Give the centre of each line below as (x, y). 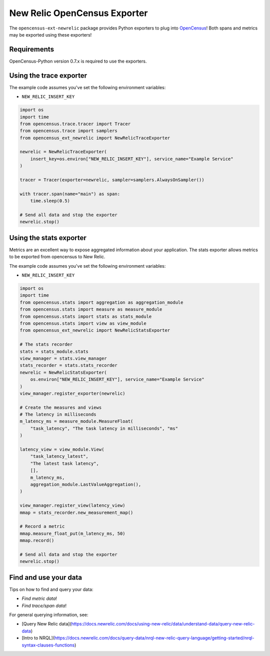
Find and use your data (46, 577)
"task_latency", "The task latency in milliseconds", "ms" (104, 428)
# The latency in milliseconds (58, 415)
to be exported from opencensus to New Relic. (57, 257)
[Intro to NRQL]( (38, 638)
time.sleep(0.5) (50, 201)
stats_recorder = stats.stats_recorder (68, 366)
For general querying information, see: (49, 614)
